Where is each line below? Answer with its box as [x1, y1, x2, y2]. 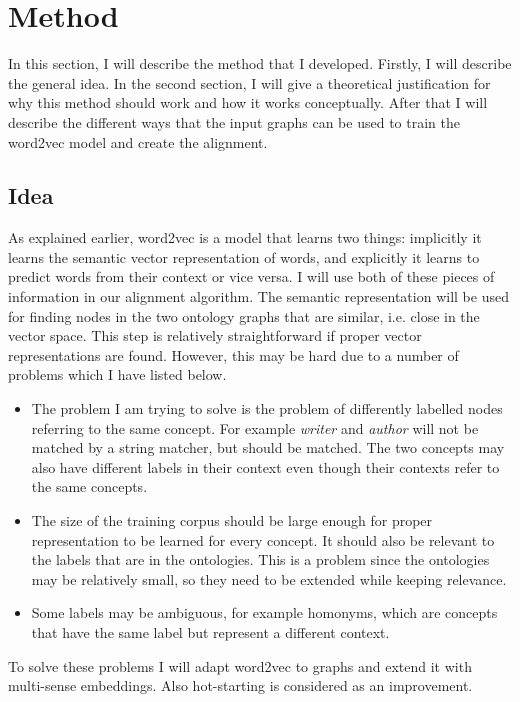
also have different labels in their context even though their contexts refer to [31, 456, 500, 477]
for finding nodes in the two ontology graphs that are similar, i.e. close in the [8, 305, 480, 326]
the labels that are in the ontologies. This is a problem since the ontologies [31, 549, 490, 570]
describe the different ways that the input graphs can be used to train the [8, 111, 460, 132]
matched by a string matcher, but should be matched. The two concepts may [31, 437, 505, 458]
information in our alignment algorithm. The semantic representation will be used [8, 286, 509, 307]
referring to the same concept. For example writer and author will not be [31, 417, 479, 438]
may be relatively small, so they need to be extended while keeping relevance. [31, 568, 507, 589]
